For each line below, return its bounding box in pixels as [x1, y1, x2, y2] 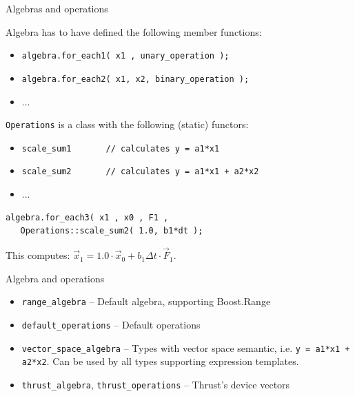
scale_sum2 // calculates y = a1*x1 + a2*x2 [21, 167, 259, 177]
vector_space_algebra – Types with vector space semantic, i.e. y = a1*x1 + [21, 340, 350, 355]
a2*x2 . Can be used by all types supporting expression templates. [21, 354, 299, 368]
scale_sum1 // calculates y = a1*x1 [21, 143, 220, 154]
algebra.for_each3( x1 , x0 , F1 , [6, 212, 169, 222]
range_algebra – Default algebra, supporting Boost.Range [21, 294, 271, 309]
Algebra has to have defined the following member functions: [6, 24, 262, 39]
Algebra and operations [6, 271, 105, 285]
